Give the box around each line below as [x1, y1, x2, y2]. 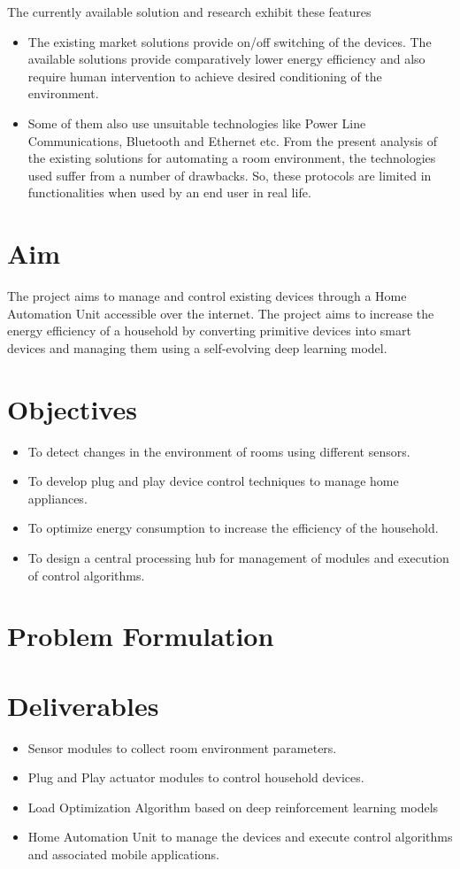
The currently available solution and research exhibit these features [7, 3, 372, 20]
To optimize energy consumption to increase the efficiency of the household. [27, 519, 439, 537]
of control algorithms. [27, 565, 145, 584]
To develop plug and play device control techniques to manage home [27, 472, 399, 490]
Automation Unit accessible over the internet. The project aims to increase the [7, 304, 434, 322]
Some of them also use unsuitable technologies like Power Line [27, 113, 366, 132]
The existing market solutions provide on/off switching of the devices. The [27, 32, 432, 50]
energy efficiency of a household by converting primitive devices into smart [7, 321, 411, 340]
